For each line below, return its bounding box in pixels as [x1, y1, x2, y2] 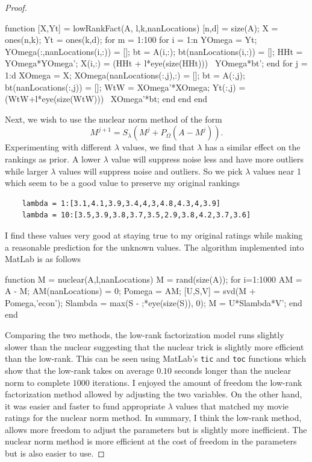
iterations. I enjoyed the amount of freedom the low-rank [92, 376, 302, 388]
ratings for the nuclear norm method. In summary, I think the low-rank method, [5, 411, 302, 424]
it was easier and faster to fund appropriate [5, 399, 166, 412]
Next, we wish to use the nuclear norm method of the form [5, 112, 222, 125]
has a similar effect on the [205, 141, 301, 153]
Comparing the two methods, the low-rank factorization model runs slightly [5, 329, 284, 341]
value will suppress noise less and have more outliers [111, 152, 304, 165]
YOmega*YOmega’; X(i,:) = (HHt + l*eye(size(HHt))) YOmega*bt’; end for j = [5, 57, 308, 69]
